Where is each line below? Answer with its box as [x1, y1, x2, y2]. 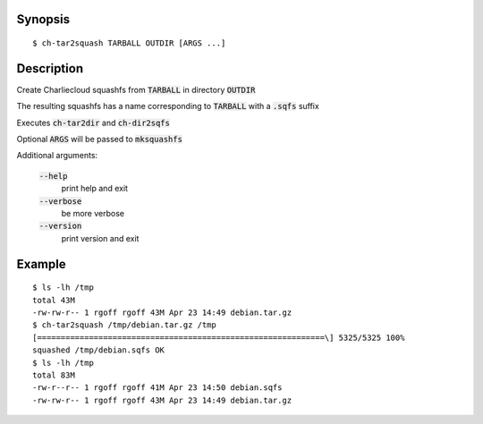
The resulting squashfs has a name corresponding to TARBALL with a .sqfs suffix [16, 101, 319, 112]
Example [16, 256, 66, 272]
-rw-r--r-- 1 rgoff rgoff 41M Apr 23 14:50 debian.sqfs [32, 383, 283, 393]
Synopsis [16, 12, 71, 27]
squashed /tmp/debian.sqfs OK [32, 345, 165, 355]
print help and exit [61, 183, 129, 194]
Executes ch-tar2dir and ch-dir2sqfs [16, 117, 170, 128]
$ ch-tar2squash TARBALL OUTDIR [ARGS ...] [32, 38, 226, 48]
